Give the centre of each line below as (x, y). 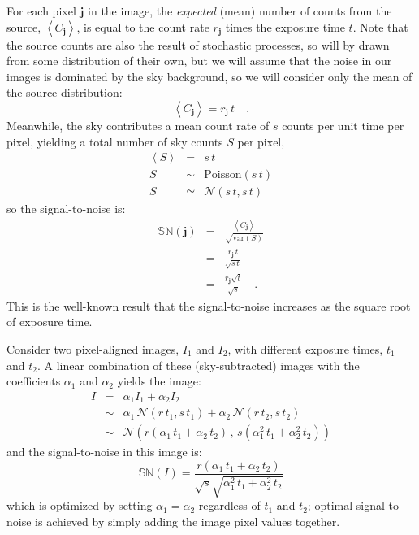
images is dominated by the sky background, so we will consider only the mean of (209, 76)
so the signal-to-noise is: (66, 209)
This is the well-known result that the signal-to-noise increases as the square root (209, 305)
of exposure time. (50, 322)
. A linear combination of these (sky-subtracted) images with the (198, 365)
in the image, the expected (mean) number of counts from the (240, 11)
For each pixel (41, 11)
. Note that (380, 26)
